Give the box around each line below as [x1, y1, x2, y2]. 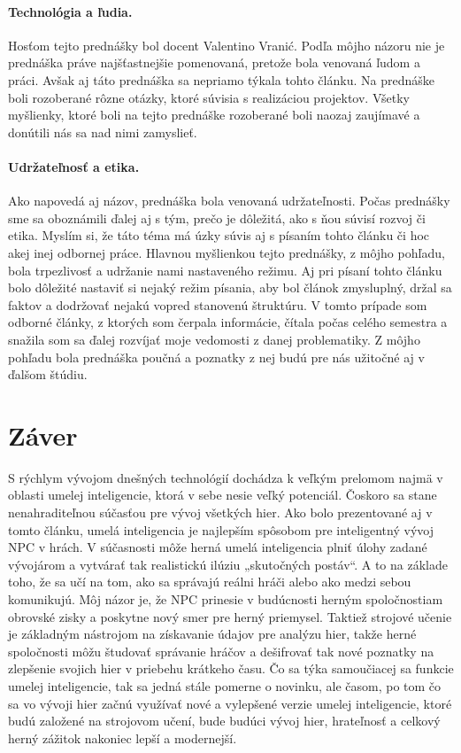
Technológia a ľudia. [8, 2, 133, 20]
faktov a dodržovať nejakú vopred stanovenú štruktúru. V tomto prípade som [8, 295, 427, 314]
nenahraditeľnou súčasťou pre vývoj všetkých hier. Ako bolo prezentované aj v [8, 503, 433, 521]
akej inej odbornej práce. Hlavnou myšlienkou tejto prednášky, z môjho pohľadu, [8, 243, 445, 261]
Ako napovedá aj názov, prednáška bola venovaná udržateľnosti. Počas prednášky [8, 191, 450, 210]
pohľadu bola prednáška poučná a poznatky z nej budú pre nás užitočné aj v [8, 347, 425, 366]
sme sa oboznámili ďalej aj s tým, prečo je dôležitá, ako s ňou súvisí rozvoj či [8, 208, 426, 227]
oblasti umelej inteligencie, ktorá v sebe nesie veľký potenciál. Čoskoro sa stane [8, 485, 437, 504]
